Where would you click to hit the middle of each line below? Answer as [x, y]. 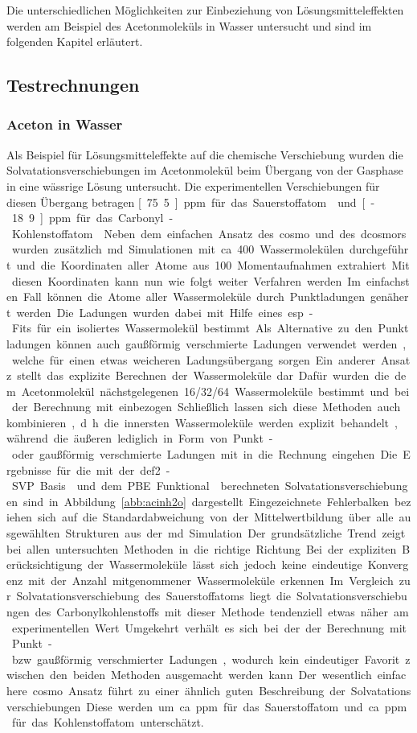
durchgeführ [379, 249]
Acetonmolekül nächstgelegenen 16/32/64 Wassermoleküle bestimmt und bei [215, 391]
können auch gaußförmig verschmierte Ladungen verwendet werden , [231, 343]
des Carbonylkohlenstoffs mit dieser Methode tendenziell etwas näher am [222, 612]
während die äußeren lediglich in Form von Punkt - [140, 438]
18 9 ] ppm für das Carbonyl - [92, 218]
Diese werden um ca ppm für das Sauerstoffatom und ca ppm [247, 706]
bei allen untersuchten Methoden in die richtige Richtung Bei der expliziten [202, 548]
